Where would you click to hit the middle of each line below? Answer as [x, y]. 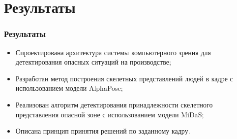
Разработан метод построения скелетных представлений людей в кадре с [124, 78]
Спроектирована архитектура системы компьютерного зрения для [113, 52]
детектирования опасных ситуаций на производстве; [93, 62]
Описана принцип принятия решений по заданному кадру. [103, 131]
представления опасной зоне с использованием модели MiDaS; [110, 114]
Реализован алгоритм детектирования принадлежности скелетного [114, 104]
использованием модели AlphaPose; [69, 88]
